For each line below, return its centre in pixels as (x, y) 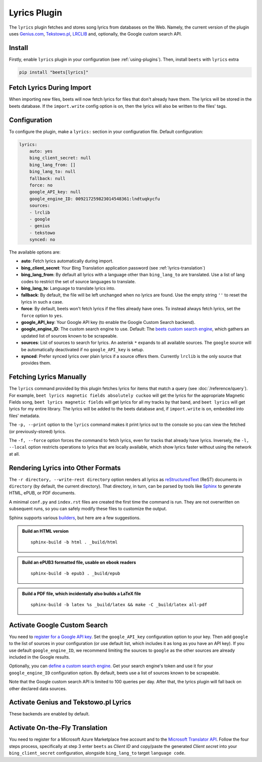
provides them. (36, 363)
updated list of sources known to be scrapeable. (69, 336)
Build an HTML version (45, 531)
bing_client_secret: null (60, 158)
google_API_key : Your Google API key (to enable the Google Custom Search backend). (108, 322)
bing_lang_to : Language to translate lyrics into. (68, 288)
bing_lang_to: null (53, 172)
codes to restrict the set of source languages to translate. (78, 281)
